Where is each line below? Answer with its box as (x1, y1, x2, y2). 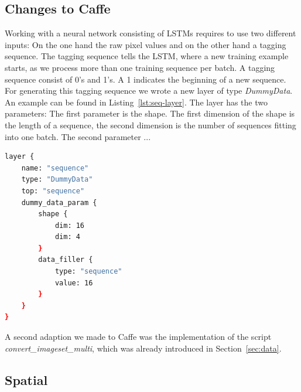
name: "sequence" (21, 163, 89, 172)
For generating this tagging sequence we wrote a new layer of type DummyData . (5, 84, 293, 97)
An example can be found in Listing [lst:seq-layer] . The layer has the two (5, 96, 268, 108)
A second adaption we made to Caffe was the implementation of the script (5, 330, 272, 343)
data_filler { (38, 255, 93, 264)
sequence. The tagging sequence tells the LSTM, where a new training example (5, 50, 289, 62)
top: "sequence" (21, 186, 85, 195)
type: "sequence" (54, 267, 122, 276)
